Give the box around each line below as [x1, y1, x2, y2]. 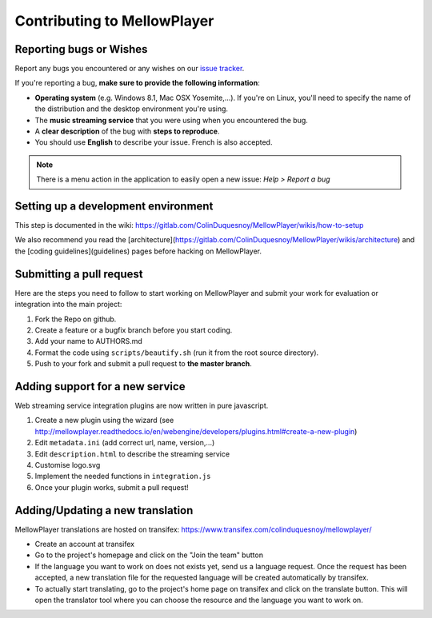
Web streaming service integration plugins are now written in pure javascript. [14, 401, 269, 411]
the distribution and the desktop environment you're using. [34, 104, 228, 114]
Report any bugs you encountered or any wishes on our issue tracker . [14, 64, 245, 74]
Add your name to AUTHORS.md [34, 337, 143, 346]
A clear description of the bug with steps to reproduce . [34, 126, 220, 136]
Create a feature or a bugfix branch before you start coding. [34, 325, 233, 335]
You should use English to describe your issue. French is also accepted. [34, 138, 273, 147]
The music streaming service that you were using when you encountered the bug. [34, 115, 308, 125]
